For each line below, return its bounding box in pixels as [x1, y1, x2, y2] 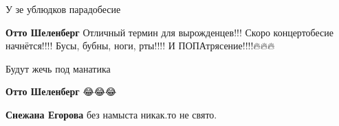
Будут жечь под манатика [6, 61, 111, 75]
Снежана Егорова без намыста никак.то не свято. [6, 107, 217, 121]
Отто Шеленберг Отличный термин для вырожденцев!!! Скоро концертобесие [6, 25, 334, 39]
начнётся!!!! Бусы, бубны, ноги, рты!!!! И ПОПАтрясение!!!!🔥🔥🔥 [6, 38, 275, 53]
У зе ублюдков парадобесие [6, 2, 121, 16]
